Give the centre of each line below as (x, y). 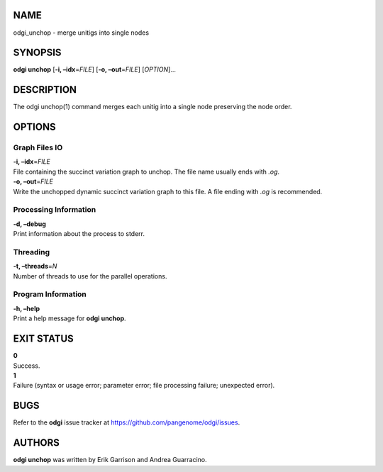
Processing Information (55, 210)
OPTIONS (34, 127)
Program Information (50, 294)
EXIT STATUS (43, 339)
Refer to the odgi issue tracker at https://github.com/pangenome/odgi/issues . (127, 422)
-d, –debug (29, 224)
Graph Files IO (38, 147)
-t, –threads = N (35, 266)
